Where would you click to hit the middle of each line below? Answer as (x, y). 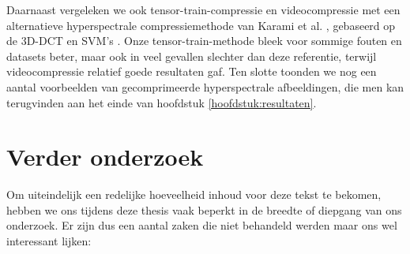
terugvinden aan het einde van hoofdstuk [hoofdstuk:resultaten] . (162, 102)
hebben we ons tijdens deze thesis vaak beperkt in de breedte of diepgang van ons (204, 209)
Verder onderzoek (105, 157)
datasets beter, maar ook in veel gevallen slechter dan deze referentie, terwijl (192, 56)
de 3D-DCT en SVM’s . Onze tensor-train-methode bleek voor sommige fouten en (204, 41)
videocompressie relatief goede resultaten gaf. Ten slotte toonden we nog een (192, 71)
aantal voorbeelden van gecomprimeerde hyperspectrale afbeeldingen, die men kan (205, 86)
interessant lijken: (49, 241)
